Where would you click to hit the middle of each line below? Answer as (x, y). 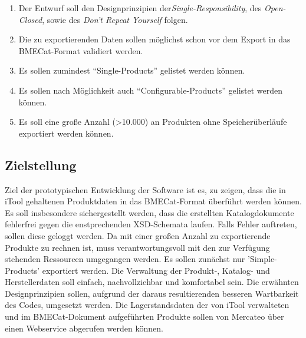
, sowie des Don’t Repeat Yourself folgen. (115, 19)
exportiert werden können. (66, 133)
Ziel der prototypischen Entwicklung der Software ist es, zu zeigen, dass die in (145, 189)
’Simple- (262, 259)
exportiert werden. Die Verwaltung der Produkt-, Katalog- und (156, 270)
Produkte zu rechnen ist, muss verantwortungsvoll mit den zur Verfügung (137, 247)
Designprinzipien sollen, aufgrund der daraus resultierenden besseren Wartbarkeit (152, 293)
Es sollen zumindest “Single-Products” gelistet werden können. (132, 70)
